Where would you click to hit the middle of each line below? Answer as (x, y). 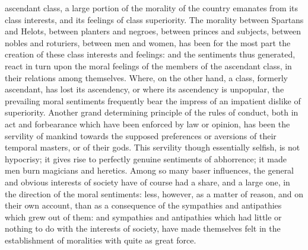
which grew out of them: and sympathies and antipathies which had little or (143, 217)
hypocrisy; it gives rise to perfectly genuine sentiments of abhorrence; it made (146, 158)
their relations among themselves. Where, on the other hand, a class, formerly (146, 77)
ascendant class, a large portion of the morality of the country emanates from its (152, 8)
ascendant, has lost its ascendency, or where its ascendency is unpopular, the (145, 89)
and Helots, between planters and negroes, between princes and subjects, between (153, 31)
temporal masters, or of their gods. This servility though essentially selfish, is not (153, 147)
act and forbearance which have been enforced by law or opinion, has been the (147, 124)
